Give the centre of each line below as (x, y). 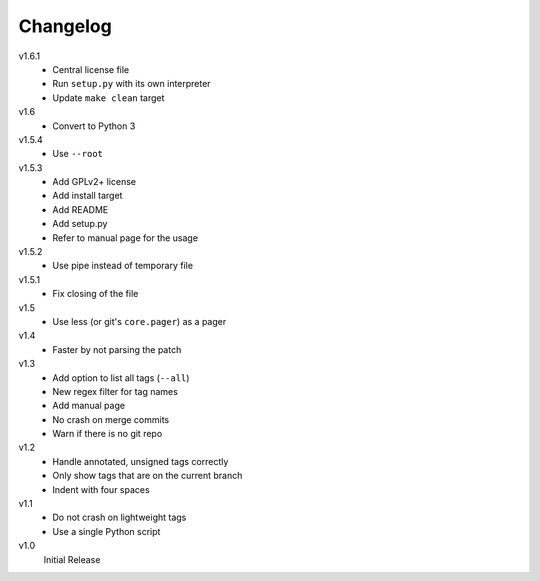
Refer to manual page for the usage (125, 237)
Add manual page (88, 406)
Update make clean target (108, 97)
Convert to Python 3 (94, 126)
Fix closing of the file (95, 294)
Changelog (65, 26)
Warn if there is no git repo (107, 434)
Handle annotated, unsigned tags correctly (140, 461)
